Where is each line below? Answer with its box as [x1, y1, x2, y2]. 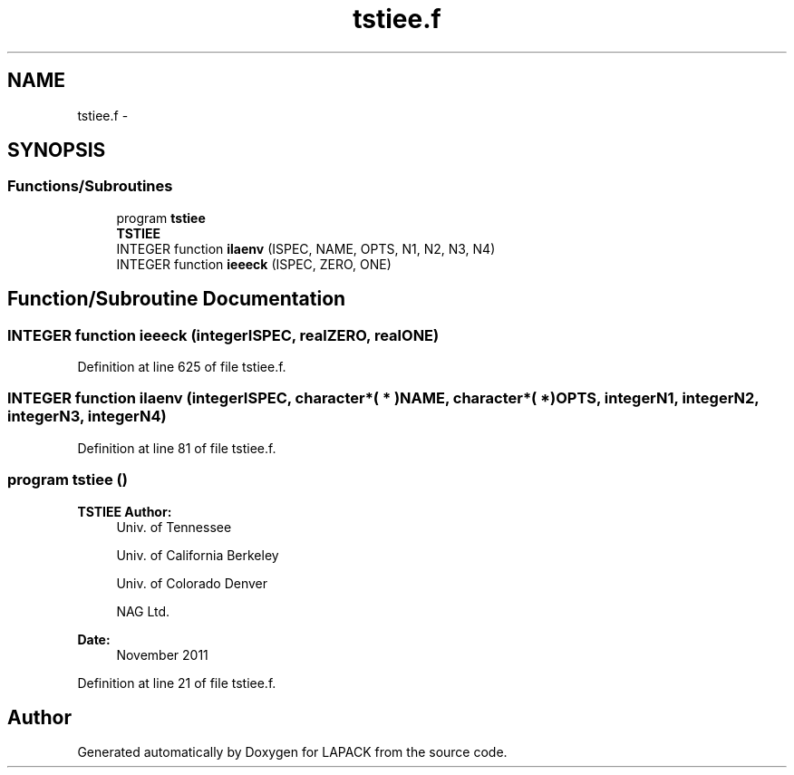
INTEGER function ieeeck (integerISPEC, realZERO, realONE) [7, 325, 440, 344]
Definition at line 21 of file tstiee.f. [77, 674, 276, 691]
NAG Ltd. [116, 603, 170, 619]
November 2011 [116, 646, 208, 663]
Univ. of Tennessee [116, 518, 232, 535]
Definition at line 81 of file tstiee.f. [77, 440, 276, 456]
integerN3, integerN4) [7, 407, 167, 426]
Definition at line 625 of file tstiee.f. [77, 359, 286, 375]
